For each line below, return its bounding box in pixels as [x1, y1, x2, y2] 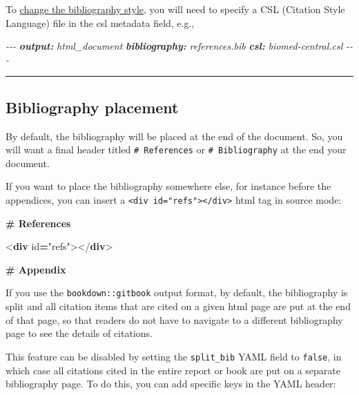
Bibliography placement [6, 96, 179, 117]
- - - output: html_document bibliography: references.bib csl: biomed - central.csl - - [6, 39, 353, 53]
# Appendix [6, 262, 66, 276]
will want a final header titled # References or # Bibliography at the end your [6, 142, 347, 157]
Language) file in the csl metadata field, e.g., [6, 15, 195, 30]
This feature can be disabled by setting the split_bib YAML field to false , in [6, 349, 342, 363]
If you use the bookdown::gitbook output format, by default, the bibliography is [6, 285, 348, 300]
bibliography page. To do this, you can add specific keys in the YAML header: [6, 376, 336, 391]
